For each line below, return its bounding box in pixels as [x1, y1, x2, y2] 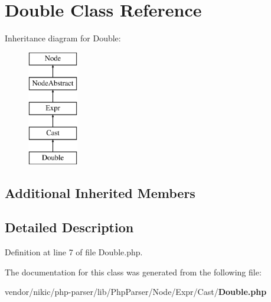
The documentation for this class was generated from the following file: [5, 265, 262, 278]
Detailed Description [5, 218, 134, 236]
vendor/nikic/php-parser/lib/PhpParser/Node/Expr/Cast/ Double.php [5, 285, 267, 298]
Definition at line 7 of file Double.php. [5, 246, 143, 258]
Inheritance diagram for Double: [5, 32, 121, 44]
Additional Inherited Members [5, 183, 195, 202]
